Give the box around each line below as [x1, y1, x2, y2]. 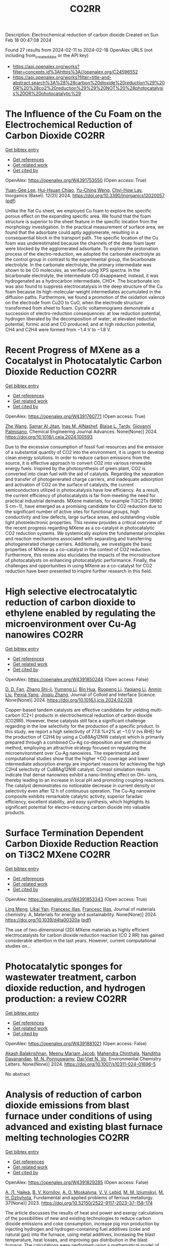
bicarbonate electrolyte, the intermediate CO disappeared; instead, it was [5, 272, 159, 279]
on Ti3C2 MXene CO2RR [5, 848, 111, 860]
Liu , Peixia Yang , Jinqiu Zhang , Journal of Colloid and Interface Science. [5, 691, 156, 697]
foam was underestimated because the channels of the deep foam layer [5, 240, 156, 246]
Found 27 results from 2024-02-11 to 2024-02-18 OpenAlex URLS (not [5, 47, 153, 53]
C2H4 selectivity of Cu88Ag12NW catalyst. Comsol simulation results [5, 766, 151, 772]
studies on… [5, 943, 31, 949]
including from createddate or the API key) [5, 52, 89, 59]
